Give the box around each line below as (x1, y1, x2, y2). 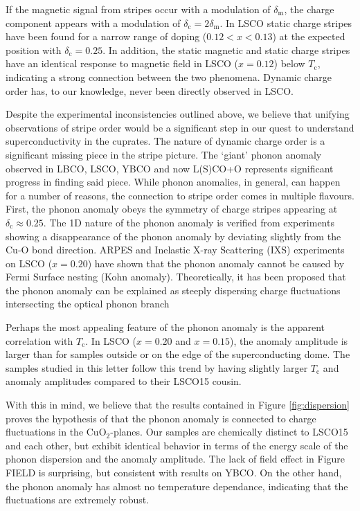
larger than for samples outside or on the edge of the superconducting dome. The (6, 347, 350, 361)
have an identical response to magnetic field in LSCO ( (6, 56, 238, 71)
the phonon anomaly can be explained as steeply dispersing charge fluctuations (6, 283, 341, 297)
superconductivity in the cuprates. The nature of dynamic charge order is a (6, 134, 325, 148)
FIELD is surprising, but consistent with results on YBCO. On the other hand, (6, 465, 342, 479)
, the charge (284, 2, 334, 16)
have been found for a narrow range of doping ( (6, 29, 207, 44)
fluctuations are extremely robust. (6, 492, 150, 507)
